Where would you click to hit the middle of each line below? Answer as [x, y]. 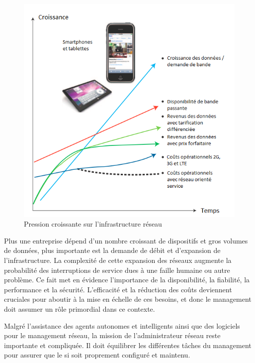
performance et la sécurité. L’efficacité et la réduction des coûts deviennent [118, 289]
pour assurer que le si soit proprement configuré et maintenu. [97, 355]
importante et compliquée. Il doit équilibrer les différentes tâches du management [128, 345]
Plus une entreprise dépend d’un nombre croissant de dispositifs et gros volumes [126, 240]
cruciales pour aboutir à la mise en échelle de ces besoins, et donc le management [128, 299]
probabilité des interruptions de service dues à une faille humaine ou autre [117, 270]
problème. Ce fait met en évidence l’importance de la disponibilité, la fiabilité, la [127, 280]
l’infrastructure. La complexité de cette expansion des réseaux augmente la [118, 260]
